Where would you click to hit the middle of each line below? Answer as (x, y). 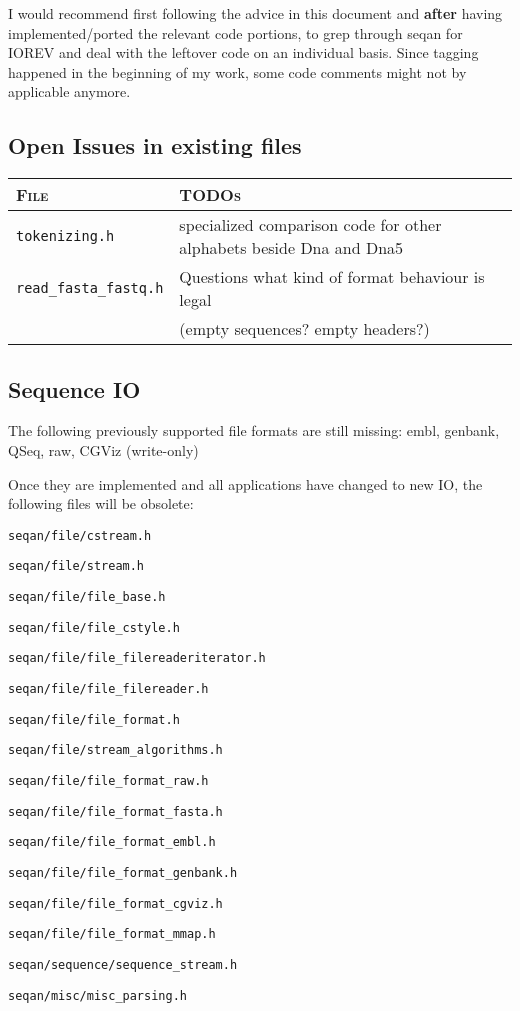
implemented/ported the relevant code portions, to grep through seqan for (235, 32)
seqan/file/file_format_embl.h (112, 842)
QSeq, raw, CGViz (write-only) (103, 449)
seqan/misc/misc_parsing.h (97, 995)
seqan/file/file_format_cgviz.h (115, 903)
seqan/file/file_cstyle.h (94, 627)
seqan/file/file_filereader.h (108, 689)
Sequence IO (74, 388)
